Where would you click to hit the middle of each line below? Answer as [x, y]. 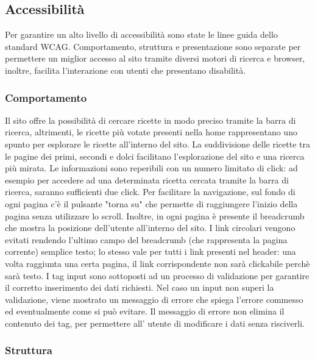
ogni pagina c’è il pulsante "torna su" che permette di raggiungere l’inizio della [151, 203]
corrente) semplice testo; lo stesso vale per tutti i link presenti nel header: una [150, 251]
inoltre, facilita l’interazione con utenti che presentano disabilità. [126, 70]
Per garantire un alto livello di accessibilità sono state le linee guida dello [141, 34]
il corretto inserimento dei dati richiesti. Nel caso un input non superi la [140, 287]
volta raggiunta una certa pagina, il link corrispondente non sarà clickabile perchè [157, 263]
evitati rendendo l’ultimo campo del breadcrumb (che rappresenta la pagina [146, 239]
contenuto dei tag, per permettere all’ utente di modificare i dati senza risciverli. [155, 323]
